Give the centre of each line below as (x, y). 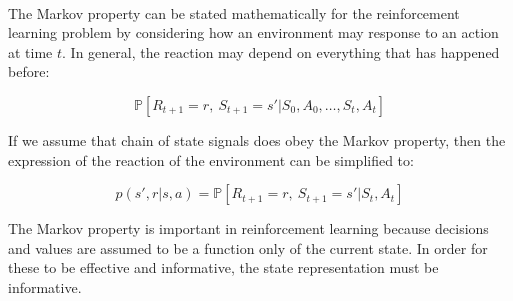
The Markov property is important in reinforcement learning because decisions (248, 228)
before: (29, 71)
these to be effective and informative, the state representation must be (223, 267)
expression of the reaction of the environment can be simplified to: (211, 159)
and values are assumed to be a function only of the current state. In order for (248, 247)
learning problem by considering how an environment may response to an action (253, 32)
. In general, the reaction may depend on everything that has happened (281, 51)
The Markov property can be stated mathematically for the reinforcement (234, 12)
